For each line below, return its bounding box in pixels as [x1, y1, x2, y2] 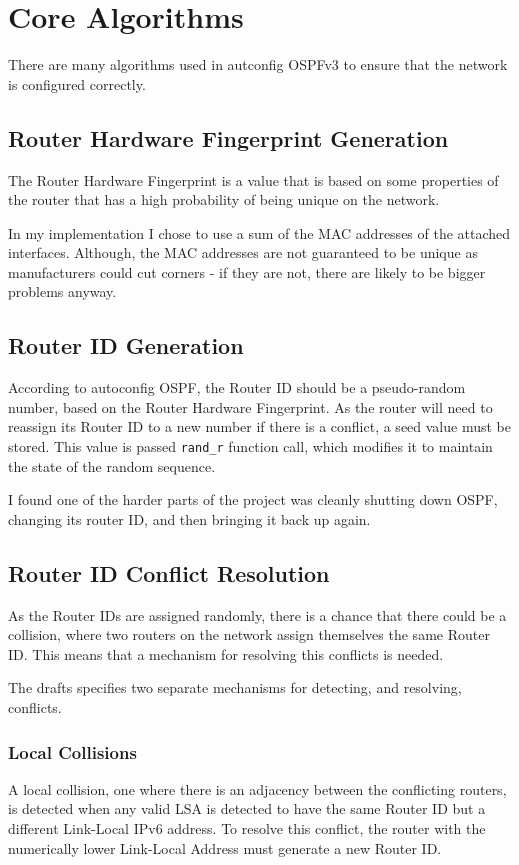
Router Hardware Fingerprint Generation [8, 122, 449, 153]
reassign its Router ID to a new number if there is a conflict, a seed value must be [8, 416, 511, 437]
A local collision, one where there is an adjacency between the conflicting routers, [8, 778, 507, 799]
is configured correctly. [8, 73, 146, 94]
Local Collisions [8, 739, 137, 764]
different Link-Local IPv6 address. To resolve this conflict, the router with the [8, 818, 486, 839]
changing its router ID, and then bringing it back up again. [8, 508, 371, 529]
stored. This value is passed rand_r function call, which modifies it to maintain [8, 436, 493, 457]
